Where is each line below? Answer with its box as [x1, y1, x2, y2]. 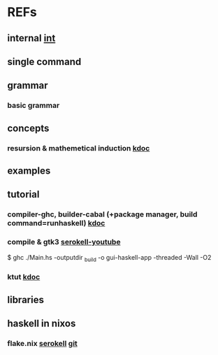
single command [7, 55, 82, 67]
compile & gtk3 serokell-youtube [7, 237, 121, 247]
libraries [7, 293, 44, 305]
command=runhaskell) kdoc [7, 218, 106, 228]
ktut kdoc [7, 272, 41, 282]
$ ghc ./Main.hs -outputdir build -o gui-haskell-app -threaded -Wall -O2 [7, 253, 212, 263]
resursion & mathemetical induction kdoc [7, 143, 150, 153]
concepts [7, 122, 50, 134]
